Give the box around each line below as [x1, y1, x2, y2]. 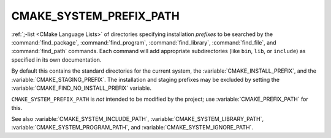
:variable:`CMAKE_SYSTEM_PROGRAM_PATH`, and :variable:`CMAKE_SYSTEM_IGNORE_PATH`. [11, 124, 254, 131]
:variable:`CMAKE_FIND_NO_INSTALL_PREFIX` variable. [11, 84, 152, 92]
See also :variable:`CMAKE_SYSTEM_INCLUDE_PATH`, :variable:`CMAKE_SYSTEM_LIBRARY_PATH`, [11, 115, 264, 123]
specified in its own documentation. [11, 56, 102, 64]
